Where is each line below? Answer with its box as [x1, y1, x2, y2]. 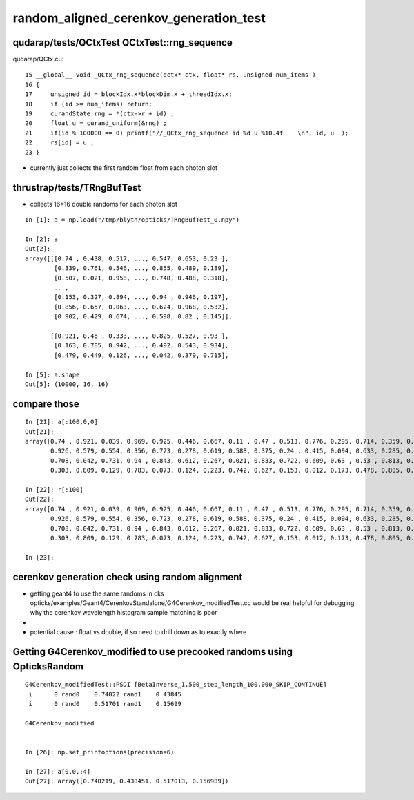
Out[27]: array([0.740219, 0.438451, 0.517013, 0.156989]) [25, 777, 229, 785]
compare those [12, 398, 79, 410]
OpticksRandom [12, 660, 84, 672]
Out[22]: [25, 495, 55, 504]
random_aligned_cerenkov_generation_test [12, 10, 266, 26]
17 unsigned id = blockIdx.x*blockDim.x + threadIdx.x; [25, 91, 233, 98]
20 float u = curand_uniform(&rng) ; [25, 120, 167, 127]
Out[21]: [25, 428, 55, 435]
